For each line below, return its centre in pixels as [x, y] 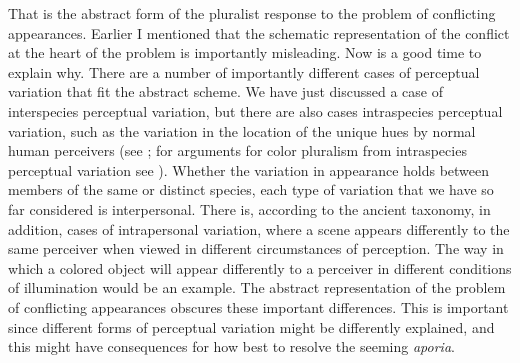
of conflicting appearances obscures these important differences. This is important [258, 306]
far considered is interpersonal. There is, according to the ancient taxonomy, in [249, 208]
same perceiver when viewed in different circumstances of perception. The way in [256, 248]
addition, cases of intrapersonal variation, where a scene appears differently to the [259, 228]
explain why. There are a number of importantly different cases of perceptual [244, 71]
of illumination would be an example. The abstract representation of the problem [257, 287]
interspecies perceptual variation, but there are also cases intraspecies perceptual [255, 110]
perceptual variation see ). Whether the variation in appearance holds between [249, 169]
